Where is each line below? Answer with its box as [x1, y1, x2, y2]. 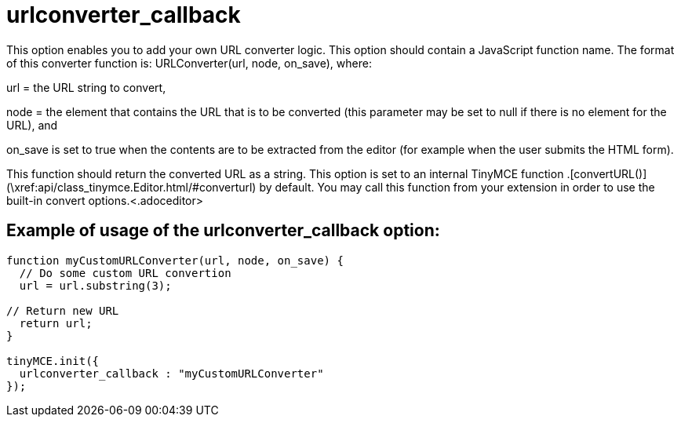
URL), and [6, 118, 58, 132]
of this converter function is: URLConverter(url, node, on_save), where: [6, 56, 372, 70]
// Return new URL [6, 304, 119, 317]
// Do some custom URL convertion [19, 266, 231, 279]
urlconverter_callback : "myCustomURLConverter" [19, 366, 324, 380]
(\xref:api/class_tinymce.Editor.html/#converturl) [6, 180, 257, 194]
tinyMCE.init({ [6, 354, 100, 367]
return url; [19, 316, 93, 330]
